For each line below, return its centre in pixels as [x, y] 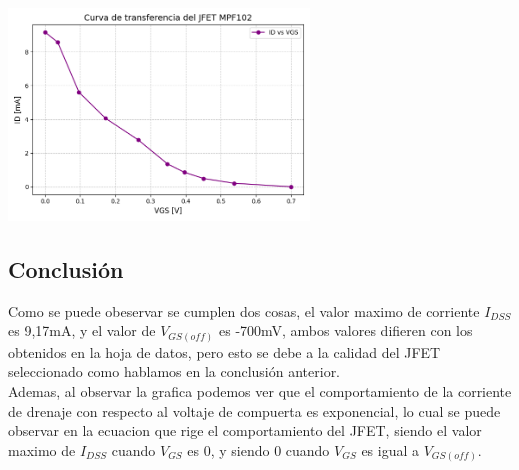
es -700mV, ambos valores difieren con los [345, 330]
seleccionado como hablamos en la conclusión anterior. [174, 371]
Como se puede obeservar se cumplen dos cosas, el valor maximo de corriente [244, 310]
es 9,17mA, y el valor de [82, 330]
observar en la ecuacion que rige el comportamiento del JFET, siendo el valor [245, 430]
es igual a [390, 449]
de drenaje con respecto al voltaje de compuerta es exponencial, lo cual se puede [254, 410]
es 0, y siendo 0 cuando [258, 449]
